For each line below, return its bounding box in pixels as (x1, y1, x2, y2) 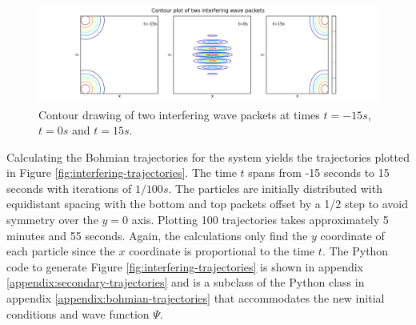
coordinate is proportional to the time (129, 243, 315, 259)
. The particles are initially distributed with (168, 179, 382, 196)
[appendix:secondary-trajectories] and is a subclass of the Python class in (6, 274, 365, 291)
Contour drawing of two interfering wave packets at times (38, 106, 320, 122)
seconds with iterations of (6, 179, 132, 196)
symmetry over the (6, 211, 98, 228)
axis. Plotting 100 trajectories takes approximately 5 (131, 211, 389, 228)
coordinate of (320, 227, 385, 243)
